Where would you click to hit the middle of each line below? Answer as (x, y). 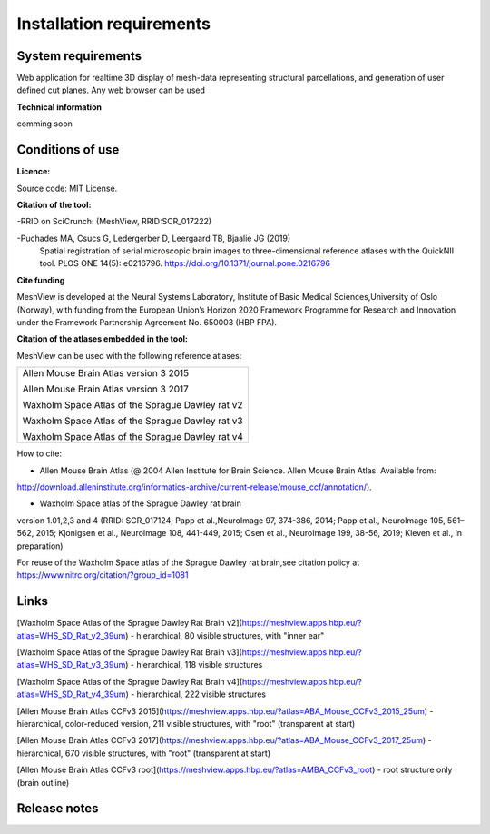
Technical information (59, 107)
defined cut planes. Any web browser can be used (111, 90)
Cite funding (41, 280)
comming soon (44, 124)
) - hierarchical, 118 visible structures (194, 665)
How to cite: (39, 453)
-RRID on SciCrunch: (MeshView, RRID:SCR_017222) (114, 222)
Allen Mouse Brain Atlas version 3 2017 (106, 389)
